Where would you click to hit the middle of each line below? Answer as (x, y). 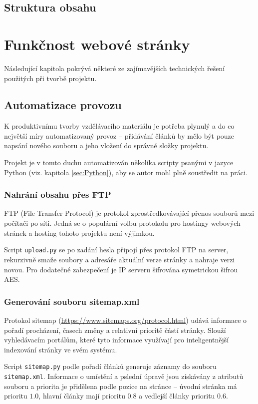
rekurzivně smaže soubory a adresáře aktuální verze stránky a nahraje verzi (120, 259)
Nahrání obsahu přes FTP (58, 194)
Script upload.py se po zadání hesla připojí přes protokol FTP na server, (116, 250)
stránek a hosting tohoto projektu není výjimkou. (79, 233)
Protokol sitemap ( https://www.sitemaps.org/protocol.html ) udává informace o (126, 320)
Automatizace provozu (63, 105)
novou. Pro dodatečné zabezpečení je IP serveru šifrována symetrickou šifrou (121, 269)
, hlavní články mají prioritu (82, 396)
